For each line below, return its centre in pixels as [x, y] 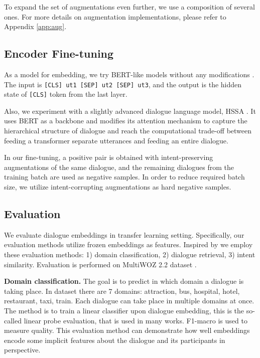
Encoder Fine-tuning [59, 53]
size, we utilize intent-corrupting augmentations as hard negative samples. [118, 187]
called [13, 320]
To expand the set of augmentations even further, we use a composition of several [129, 7]
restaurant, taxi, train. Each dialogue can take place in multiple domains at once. [129, 301]
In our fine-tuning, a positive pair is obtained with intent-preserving [109, 157]
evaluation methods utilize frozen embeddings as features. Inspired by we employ [128, 244]
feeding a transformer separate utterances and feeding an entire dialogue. [116, 140]
